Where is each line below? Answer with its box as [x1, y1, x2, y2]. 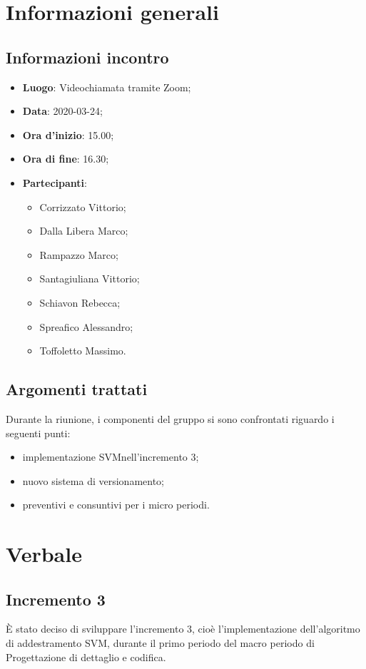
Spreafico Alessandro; [39, 319, 133, 334]
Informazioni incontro [6, 46, 169, 68]
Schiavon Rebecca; [39, 295, 121, 310]
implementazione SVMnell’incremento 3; [22, 449, 199, 464]
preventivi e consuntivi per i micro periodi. [22, 497, 210, 512]
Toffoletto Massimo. [39, 343, 126, 358]
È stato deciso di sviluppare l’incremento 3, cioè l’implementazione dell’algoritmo [6, 621, 360, 636]
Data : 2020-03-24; [22, 103, 103, 118]
